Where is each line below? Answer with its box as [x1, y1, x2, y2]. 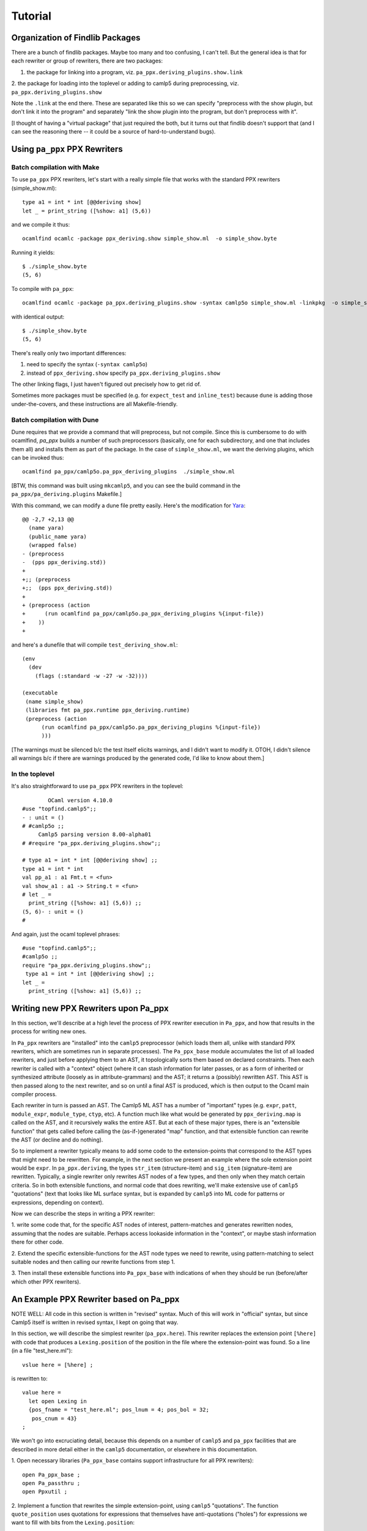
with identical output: [11, 313, 65, 320]
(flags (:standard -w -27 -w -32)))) [34, 672, 148, 679]
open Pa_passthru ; [22, 1480, 81, 1486]
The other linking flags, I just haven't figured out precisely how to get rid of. [11, 380, 201, 388]
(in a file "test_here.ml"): [11, 1347, 73, 1355]
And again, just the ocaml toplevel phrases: [11, 930, 120, 938]
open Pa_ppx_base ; [22, 1471, 81, 1478]
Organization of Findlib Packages [11, 32, 141, 43]
